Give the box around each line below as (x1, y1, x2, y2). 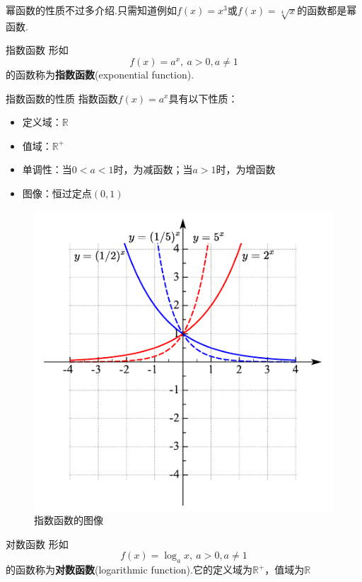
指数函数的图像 (34, 513, 103, 528)
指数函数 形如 (6, 42, 69, 57)
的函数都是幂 (297, 3, 357, 17)
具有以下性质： (168, 91, 238, 105)
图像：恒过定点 (22, 185, 92, 200)
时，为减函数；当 (113, 162, 193, 177)
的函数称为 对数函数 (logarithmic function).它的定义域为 (6, 562, 252, 577)
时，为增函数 (216, 162, 276, 177)
